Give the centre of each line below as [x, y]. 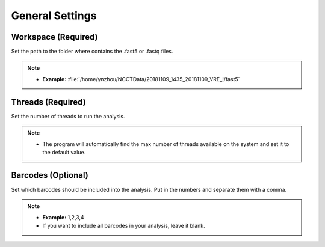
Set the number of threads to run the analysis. [68, 116]
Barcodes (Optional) [50, 175]
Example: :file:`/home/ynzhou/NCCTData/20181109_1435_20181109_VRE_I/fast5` [141, 79]
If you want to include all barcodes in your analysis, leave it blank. [124, 226]
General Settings [54, 16]
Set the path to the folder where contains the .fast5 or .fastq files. [92, 52]
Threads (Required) [49, 102]
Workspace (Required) [54, 37]
